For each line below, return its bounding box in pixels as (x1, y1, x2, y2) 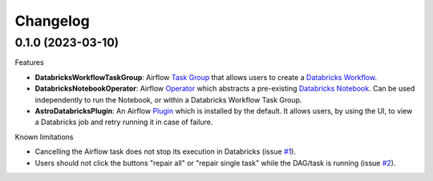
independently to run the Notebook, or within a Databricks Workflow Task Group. (34, 95, 302, 104)
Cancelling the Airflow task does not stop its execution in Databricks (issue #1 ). (34, 147, 297, 156)
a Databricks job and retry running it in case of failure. (34, 117, 213, 127)
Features (14, 58, 44, 67)
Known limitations (14, 132, 74, 142)
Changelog (14, 12, 90, 30)
